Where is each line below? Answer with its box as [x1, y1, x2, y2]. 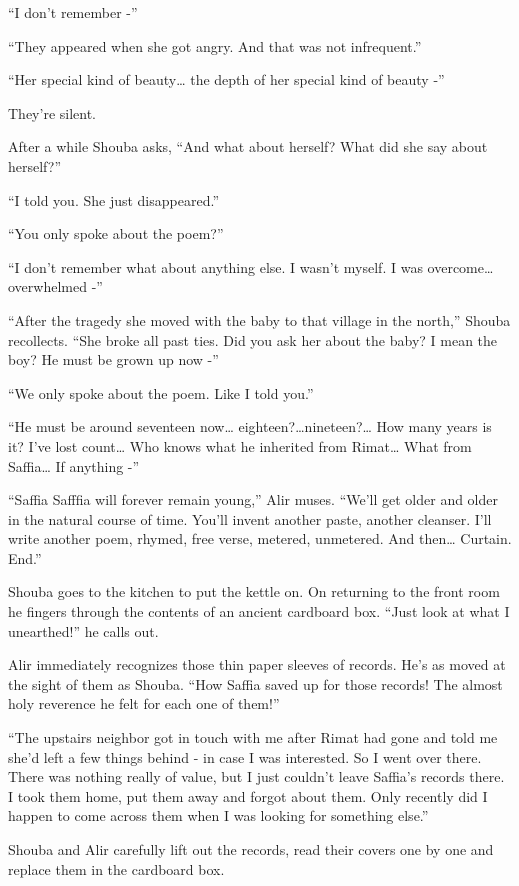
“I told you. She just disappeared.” [8, 189, 219, 210]
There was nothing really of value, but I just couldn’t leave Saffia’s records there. [8, 766, 505, 787]
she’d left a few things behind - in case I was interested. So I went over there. [8, 746, 482, 767]
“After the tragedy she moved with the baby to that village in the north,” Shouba [8, 309, 511, 330]
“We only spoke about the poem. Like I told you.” [8, 382, 314, 403]
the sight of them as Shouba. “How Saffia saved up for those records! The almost [8, 673, 503, 694]
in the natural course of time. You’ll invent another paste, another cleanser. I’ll [8, 508, 492, 529]
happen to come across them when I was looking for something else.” [8, 805, 429, 826]
